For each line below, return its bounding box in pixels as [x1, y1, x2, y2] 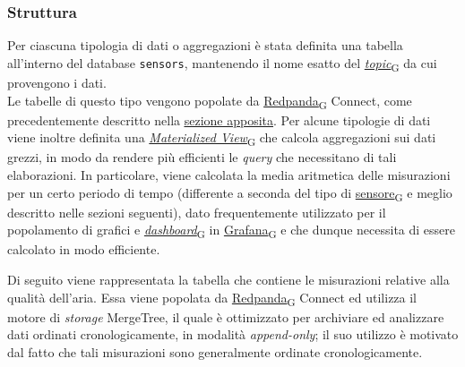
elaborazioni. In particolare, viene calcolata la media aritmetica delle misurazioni [7, 165, 451, 183]
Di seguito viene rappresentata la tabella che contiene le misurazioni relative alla [7, 270, 450, 288]
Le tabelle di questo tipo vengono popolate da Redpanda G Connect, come [7, 90, 412, 112]
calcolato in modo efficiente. [7, 240, 160, 259]
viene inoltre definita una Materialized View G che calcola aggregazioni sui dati [7, 128, 436, 149]
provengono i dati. [7, 73, 107, 91]
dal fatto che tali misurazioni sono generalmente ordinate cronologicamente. [7, 342, 423, 361]
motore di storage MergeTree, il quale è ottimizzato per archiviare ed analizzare [7, 307, 444, 326]
